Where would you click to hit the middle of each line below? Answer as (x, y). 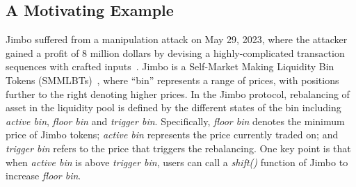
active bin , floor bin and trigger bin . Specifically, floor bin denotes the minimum (175, 121)
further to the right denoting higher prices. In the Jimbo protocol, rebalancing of (178, 93)
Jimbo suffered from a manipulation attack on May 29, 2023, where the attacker (177, 39)
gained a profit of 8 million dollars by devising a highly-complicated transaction (175, 52)
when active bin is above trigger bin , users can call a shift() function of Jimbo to (177, 162)
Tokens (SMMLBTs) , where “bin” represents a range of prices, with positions (172, 80)
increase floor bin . (43, 176)
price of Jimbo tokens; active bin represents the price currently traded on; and (172, 135)
